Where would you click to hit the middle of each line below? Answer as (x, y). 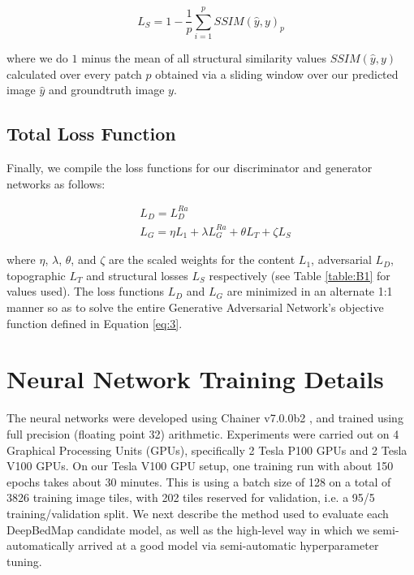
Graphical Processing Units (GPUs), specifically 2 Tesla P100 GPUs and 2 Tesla (207, 450)
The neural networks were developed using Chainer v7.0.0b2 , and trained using (205, 418)
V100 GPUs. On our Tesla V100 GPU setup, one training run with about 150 (200, 466)
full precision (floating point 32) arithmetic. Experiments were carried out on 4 (203, 433)
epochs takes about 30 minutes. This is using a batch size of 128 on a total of (199, 481)
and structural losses (137, 275)
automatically (41, 545)
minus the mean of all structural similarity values (204, 58)
